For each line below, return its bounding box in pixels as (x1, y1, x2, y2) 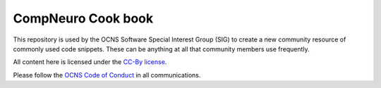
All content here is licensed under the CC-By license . (13, 58, 167, 66)
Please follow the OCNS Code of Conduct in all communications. (13, 70, 201, 79)
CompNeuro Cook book (13, 11, 154, 26)
